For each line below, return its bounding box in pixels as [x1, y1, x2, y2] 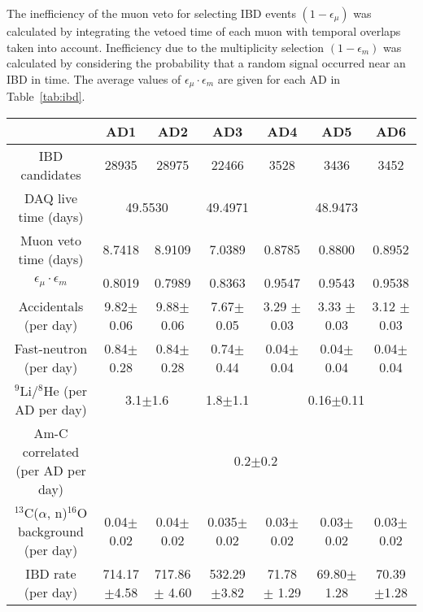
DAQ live [24, 188, 78, 207]
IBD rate [25, 563, 76, 583]
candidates [20, 164, 81, 184]
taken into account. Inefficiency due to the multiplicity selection [7, 38, 325, 55]
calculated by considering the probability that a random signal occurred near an [7, 54, 406, 72]
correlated [22, 441, 80, 461]
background [18, 521, 84, 540]
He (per [43, 380, 87, 400]
